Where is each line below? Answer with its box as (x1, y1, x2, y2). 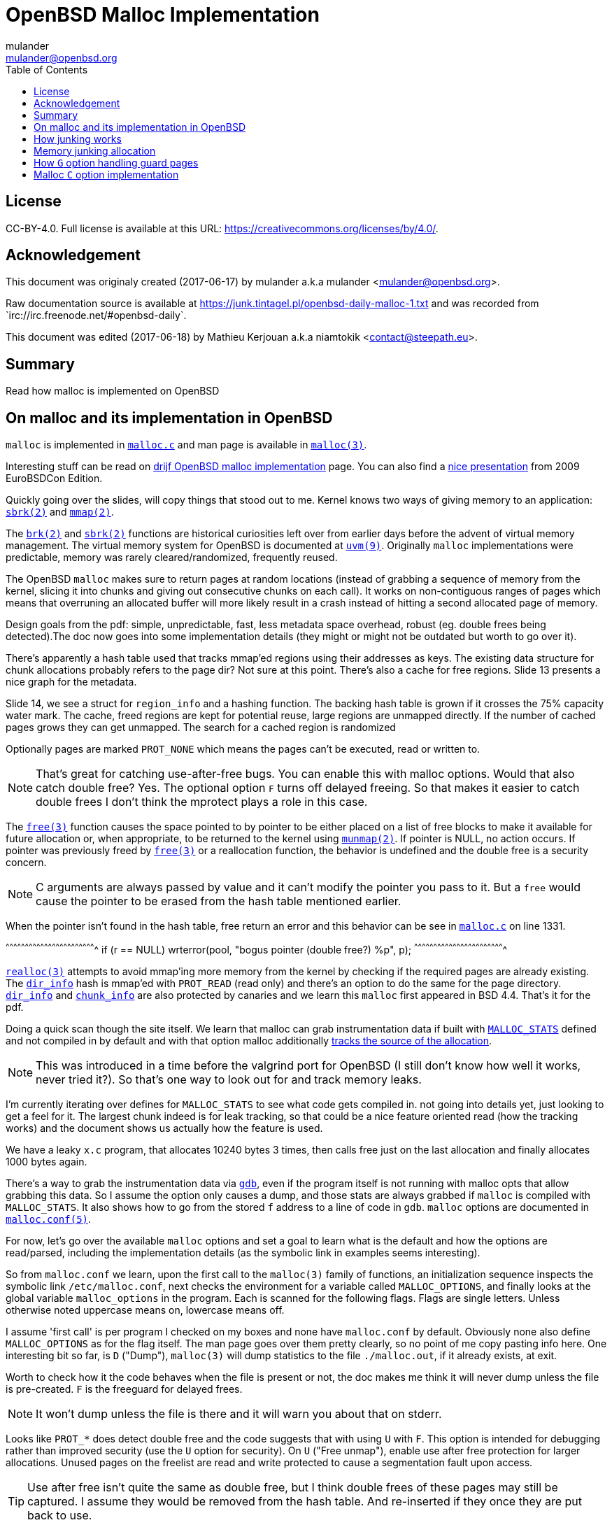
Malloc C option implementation (34, 168, 179, 180)
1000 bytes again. (6, 1155, 87, 1168)
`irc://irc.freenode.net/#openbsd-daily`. (6, 309, 187, 322)
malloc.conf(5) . (6, 1212, 92, 1225)
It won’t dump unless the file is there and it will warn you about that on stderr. (36, 1406, 442, 1421)
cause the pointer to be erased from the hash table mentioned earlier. (36, 894, 401, 909)
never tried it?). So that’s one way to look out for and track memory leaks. (36, 1072, 422, 1086)
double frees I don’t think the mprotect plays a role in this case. (36, 795, 368, 809)
